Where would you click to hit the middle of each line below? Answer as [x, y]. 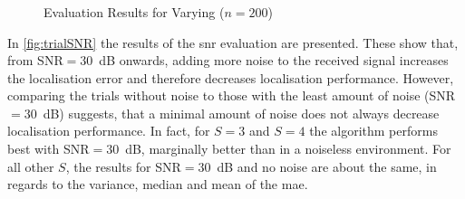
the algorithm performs [373, 131]
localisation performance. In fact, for [109, 131]
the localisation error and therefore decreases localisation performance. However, [231, 77]
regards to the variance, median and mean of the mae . [158, 184]
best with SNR [48, 149]
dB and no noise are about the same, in [327, 166]
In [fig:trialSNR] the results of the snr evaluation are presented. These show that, [233, 42]
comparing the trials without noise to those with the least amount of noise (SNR [232, 95]
